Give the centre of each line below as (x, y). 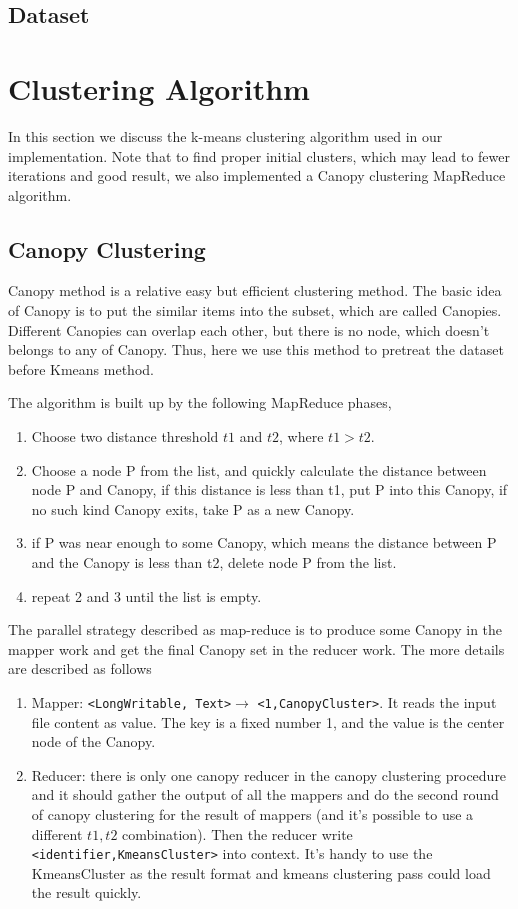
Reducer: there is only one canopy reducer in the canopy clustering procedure (269, 774)
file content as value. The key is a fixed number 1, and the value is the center (268, 721)
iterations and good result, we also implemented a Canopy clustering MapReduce (257, 175)
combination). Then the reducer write (237, 833)
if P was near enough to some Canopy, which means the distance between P (264, 542)
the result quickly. (86, 892)
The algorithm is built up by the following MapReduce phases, (200, 402)
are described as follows (80, 668)
